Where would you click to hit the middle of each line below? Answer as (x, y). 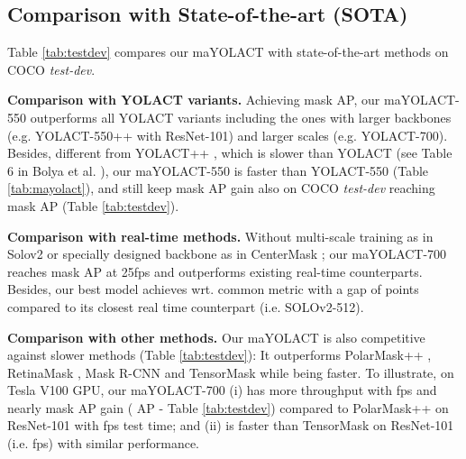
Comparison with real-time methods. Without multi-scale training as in (220, 236)
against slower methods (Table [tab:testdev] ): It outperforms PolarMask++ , (219, 355)
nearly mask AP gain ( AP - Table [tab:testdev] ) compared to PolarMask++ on (228, 407)
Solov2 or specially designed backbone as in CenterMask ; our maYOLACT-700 (227, 254)
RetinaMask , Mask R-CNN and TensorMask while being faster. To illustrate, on (231, 372)
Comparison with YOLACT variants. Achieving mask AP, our (194, 100)
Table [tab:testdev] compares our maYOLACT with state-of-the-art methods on (228, 52)
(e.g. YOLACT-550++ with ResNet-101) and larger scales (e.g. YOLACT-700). (228, 135)
